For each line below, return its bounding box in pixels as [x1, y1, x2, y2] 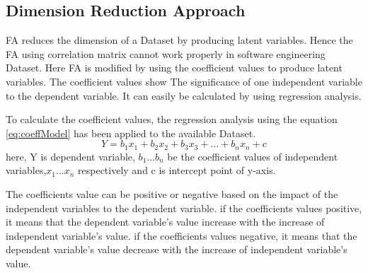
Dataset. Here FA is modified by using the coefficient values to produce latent [6, 60, 343, 75]
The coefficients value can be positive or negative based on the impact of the [6, 187, 338, 201]
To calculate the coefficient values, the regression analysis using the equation [6, 112, 338, 127]
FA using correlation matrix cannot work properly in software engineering [6, 46, 326, 61]
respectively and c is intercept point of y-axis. [78, 163, 276, 178]
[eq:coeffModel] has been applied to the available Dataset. [6, 125, 256, 140]
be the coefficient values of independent [167, 149, 338, 163]
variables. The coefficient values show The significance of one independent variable [6, 74, 362, 88]
